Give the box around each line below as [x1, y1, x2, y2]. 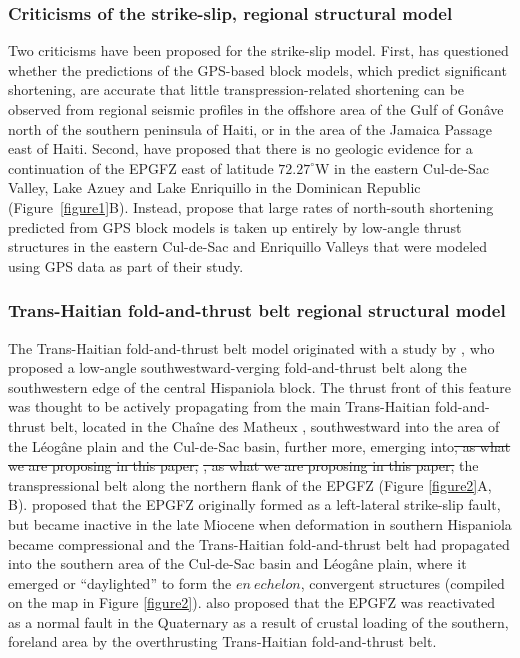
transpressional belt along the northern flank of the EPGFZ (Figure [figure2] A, [8, 474, 492, 495]
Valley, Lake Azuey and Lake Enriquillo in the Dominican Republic [8, 177, 421, 198]
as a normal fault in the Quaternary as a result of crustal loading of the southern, [8, 611, 509, 632]
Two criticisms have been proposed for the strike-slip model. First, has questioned [8, 40, 509, 61]
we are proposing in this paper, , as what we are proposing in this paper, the [8, 455, 479, 476]
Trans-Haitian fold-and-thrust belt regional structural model [8, 298, 506, 323]
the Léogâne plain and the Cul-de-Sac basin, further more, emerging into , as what [8, 435, 511, 456]
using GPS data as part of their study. [8, 255, 244, 276]
